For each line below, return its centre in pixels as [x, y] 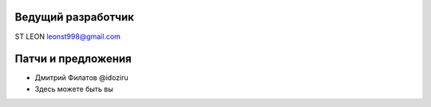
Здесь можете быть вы [74, 89]
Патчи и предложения [73, 59]
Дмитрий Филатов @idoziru [81, 78]
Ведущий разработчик [75, 17]
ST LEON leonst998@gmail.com [68, 36]
